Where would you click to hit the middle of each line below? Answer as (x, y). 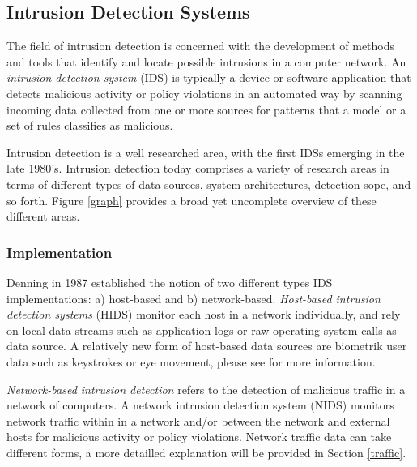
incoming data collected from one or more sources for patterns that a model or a (206, 109)
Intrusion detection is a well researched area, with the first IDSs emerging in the (206, 152)
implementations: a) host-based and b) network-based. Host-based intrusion (194, 298)
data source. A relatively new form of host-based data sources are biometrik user (207, 346)
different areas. (43, 216)
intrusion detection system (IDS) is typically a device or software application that (209, 77)
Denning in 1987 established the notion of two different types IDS (170, 282)
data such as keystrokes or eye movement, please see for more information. (191, 361)
